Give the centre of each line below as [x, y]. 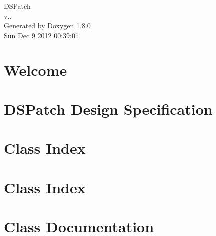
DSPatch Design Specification [108, 109]
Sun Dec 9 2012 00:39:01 [41, 35]
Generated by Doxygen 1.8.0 [47, 26]
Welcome [36, 70]
